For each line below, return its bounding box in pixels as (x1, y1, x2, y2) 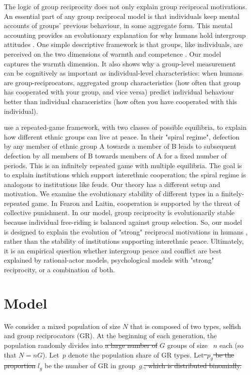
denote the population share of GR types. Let (68, 349, 204, 359)
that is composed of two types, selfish (130, 321, 241, 331)
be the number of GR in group (45, 360, 136, 371)
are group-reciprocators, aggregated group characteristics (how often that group (4, 77, 241, 87)
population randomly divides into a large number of (4, 340, 157, 350)
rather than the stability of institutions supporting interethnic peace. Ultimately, (4, 236, 244, 246)
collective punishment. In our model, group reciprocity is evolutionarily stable (4, 207, 235, 218)
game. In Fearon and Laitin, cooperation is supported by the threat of (31, 198, 240, 208)
